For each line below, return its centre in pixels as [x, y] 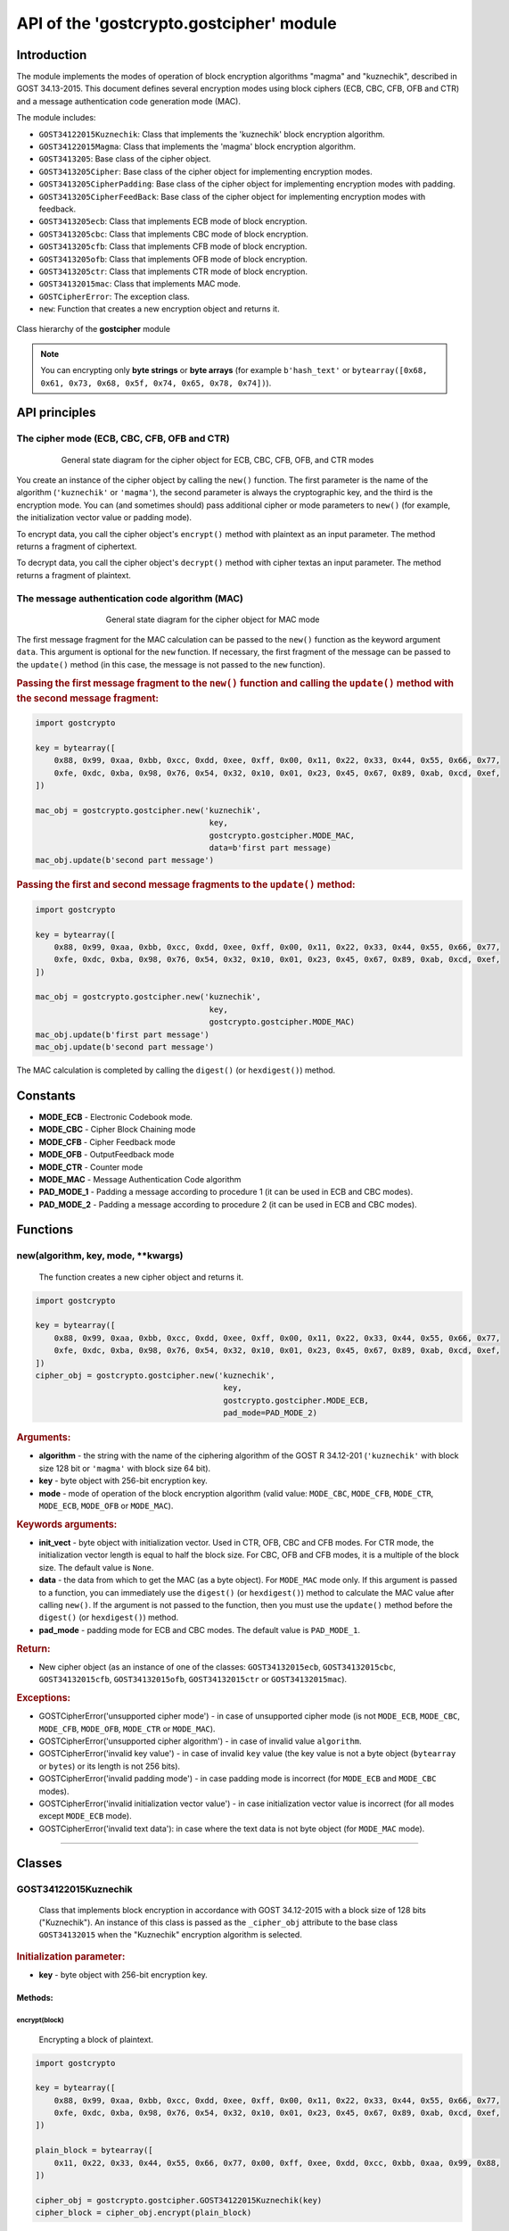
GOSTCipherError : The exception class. [115, 296]
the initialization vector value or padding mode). [104, 518]
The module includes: [56, 118]
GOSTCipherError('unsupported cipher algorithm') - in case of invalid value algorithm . [200, 1741]
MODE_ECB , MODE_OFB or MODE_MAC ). [106, 1505]
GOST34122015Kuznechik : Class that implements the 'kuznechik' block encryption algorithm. [212, 134]
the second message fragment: [88, 698]
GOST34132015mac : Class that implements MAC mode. [140, 284]
